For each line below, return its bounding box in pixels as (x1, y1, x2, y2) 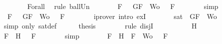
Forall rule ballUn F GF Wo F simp (27, 1, 219, 11)
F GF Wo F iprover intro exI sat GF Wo (7, 10, 217, 21)
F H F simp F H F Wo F (3, 30, 168, 40)
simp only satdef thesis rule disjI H (3, 20, 197, 31)
